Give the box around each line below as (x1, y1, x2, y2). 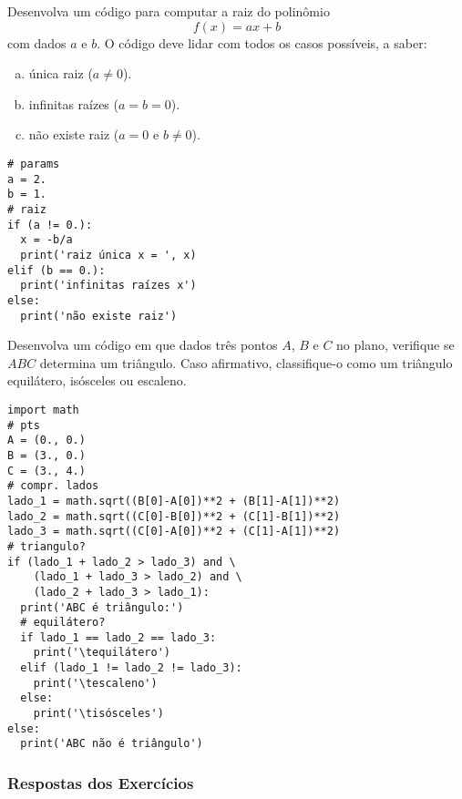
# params (7, 157, 60, 170)
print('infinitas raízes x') (20, 279, 197, 292)
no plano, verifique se (336, 335, 455, 354)
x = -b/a (20, 233, 73, 247)
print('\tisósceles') (33, 707, 164, 721)
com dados (7, 33, 67, 52)
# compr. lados (7, 479, 99, 493)
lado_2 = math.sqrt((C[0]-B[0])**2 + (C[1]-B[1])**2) (7, 509, 341, 523)
